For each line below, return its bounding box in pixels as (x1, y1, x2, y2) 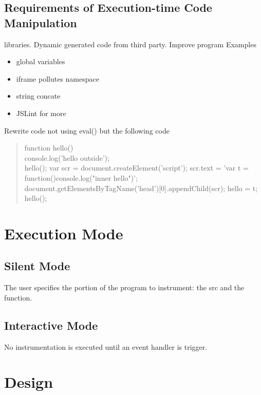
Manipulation (4, 14, 77, 30)
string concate (16, 90, 61, 101)
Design (4, 371, 53, 392)
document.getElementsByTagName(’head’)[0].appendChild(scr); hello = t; (24, 182, 258, 193)
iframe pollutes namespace (16, 73, 99, 84)
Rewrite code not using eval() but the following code (4, 125, 170, 136)
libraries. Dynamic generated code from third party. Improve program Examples (4, 39, 256, 49)
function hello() (24, 142, 73, 153)
